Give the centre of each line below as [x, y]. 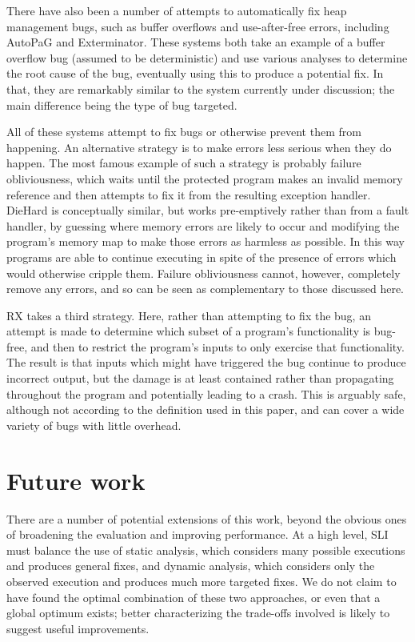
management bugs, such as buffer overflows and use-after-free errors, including [198, 26]
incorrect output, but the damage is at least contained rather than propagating [200, 378]
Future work [76, 480]
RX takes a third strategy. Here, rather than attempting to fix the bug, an [189, 315]
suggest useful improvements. [78, 628]
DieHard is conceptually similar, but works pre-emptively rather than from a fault [208, 210]
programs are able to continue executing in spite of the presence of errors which [202, 257]
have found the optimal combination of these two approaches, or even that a [194, 597]
